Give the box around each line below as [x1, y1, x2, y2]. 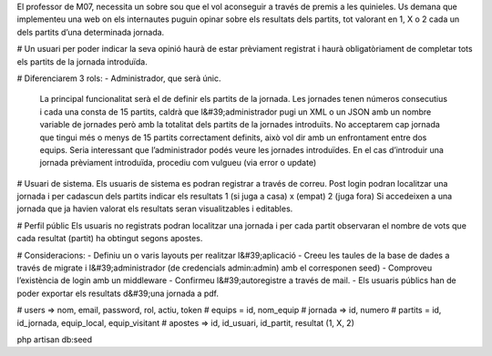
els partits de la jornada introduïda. [16, 56, 148, 67]
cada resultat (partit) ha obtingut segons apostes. [16, 233, 203, 244]
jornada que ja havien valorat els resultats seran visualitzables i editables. [16, 203, 293, 214]
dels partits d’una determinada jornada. [16, 26, 165, 37]
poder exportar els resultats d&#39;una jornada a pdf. [16, 288, 219, 299]
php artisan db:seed [16, 333, 93, 345]
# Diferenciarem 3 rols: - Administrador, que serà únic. [16, 73, 222, 84]
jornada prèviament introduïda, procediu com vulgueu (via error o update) [39, 158, 317, 168]
